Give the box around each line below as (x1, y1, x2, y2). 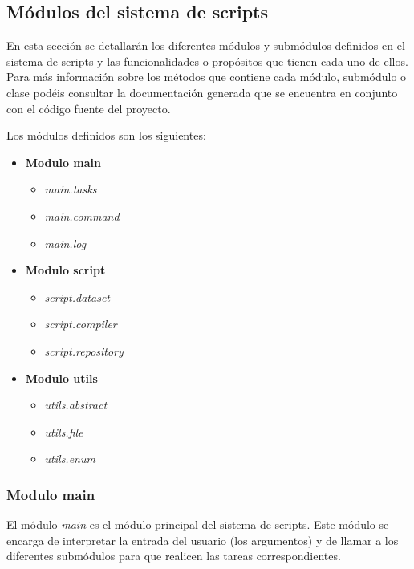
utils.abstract (44, 396, 108, 413)
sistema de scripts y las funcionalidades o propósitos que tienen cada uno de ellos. (6, 52, 408, 69)
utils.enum (44, 450, 95, 467)
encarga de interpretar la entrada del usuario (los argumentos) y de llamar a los (6, 531, 399, 548)
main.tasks (44, 181, 97, 197)
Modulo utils (25, 369, 98, 386)
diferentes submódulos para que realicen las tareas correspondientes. (6, 547, 341, 564)
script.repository (44, 342, 124, 359)
